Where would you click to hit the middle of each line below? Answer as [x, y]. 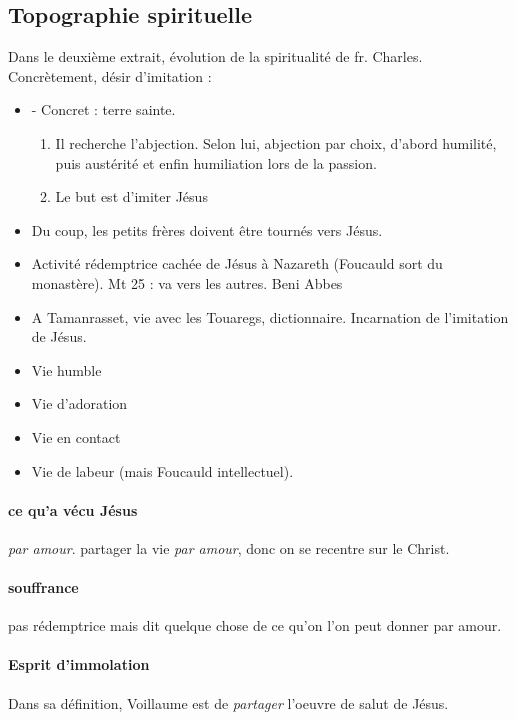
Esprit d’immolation [79, 664]
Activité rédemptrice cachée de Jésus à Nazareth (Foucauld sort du [237, 263]
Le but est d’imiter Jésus [131, 196]
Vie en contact [76, 436]
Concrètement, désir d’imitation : [110, 75]
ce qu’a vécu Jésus [73, 509]
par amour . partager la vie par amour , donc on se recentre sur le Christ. [229, 547]
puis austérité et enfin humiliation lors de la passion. [216, 162]
